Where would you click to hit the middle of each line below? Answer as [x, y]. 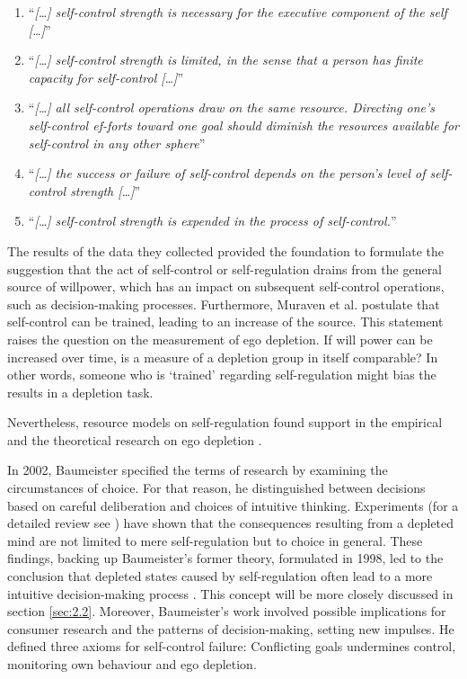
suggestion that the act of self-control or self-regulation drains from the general [225, 268]
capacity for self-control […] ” [106, 77]
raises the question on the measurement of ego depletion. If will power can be [220, 339]
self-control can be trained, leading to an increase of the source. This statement [225, 322]
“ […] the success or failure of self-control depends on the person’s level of [227, 173]
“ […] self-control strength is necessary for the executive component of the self [238, 12]
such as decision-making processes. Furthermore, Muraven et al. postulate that [224, 304]
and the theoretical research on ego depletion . [135, 439]
